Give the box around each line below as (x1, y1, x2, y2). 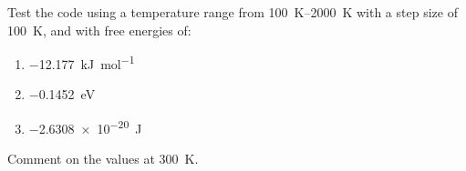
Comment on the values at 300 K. (7, 149, 199, 168)
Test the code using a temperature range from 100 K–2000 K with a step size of (7, 3, 458, 21)
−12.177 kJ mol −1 (28, 52, 135, 73)
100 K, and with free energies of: (7, 20, 192, 39)
